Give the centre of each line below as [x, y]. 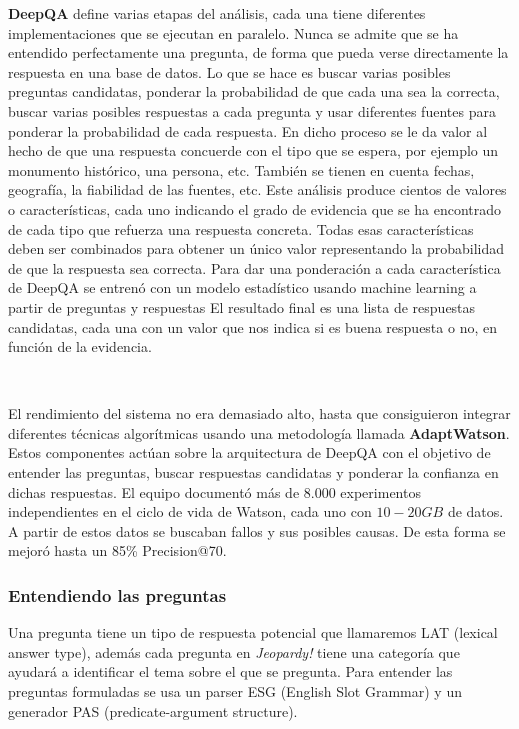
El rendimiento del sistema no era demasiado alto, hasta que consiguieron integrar [259, 413]
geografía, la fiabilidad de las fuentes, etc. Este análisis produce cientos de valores [257, 189]
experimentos [380, 491]
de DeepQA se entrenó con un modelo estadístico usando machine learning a [242, 287]
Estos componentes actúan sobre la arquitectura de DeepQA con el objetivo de [249, 452]
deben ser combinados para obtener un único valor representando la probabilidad [256, 248]
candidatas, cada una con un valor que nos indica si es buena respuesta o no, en [252, 326]
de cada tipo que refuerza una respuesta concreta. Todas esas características [241, 228]
